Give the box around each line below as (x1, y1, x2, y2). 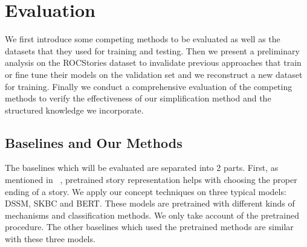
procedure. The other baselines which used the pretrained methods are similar (5, 220, 294, 233)
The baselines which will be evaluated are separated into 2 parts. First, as (5, 161, 279, 174)
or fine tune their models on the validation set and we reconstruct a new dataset (5, 68, 303, 80)
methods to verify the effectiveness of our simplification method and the (5, 92, 271, 104)
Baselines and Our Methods (5, 133, 183, 152)
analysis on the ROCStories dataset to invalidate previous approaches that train (5, 56, 302, 69)
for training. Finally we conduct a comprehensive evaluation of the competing (5, 80, 292, 92)
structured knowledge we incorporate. (5, 103, 144, 116)
